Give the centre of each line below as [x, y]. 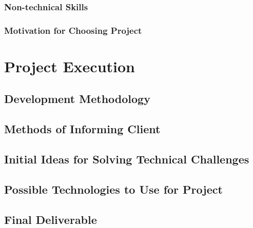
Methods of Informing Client [82, 129]
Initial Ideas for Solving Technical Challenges [127, 159]
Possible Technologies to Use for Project [113, 189]
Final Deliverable [51, 219]
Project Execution [70, 66]
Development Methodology [77, 99]
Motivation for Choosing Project [73, 30]
